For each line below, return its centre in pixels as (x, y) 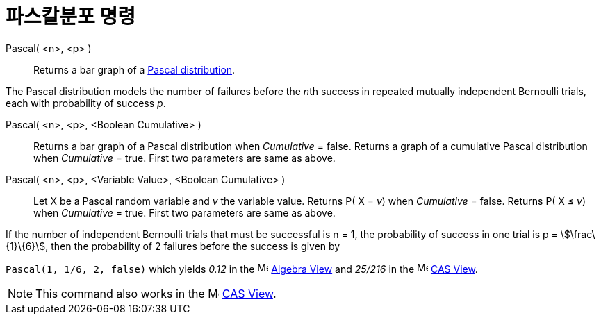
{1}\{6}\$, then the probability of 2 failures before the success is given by (173, 246)
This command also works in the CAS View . (156, 293)
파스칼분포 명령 (71, 17)
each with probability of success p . (86, 103)
